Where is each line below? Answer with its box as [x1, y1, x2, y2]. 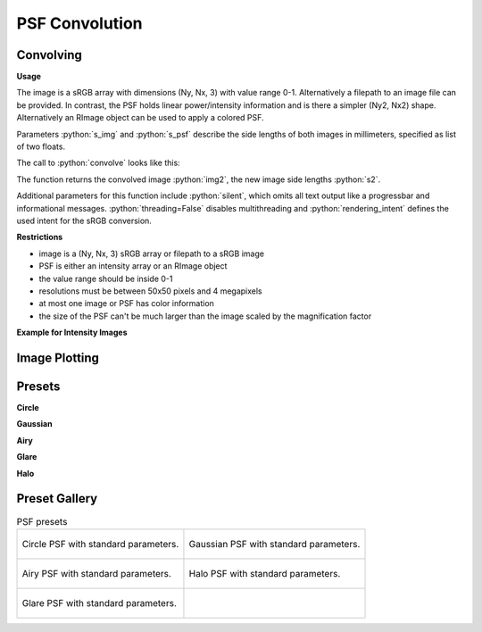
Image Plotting [16, 350, 100, 365]
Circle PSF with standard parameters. [21, 537, 179, 550]
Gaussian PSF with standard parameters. [188, 537, 361, 550]
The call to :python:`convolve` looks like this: [16, 157, 180, 169]
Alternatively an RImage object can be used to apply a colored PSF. [16, 112, 264, 123]
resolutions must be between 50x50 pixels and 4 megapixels [38, 286, 262, 296]
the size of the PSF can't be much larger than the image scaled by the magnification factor [38, 311, 372, 321]
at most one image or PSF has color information [38, 298, 214, 309]
